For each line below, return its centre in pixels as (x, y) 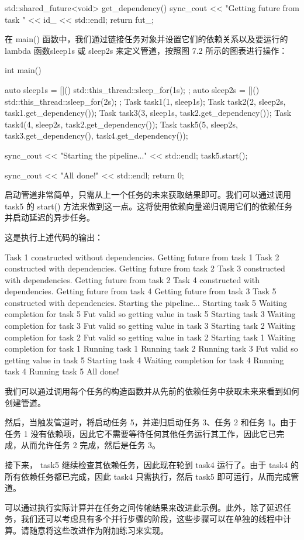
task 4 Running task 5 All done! (62, 371)
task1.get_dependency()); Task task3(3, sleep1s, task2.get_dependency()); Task (148, 113)
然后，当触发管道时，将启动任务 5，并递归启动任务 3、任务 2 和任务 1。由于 (151, 422)
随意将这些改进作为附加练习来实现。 (99, 530)
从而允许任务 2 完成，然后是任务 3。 (90, 445)
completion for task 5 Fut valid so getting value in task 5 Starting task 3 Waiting (150, 314)
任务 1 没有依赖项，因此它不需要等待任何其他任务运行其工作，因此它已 (141, 433)
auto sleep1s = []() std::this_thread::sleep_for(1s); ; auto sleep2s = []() (132, 89)
